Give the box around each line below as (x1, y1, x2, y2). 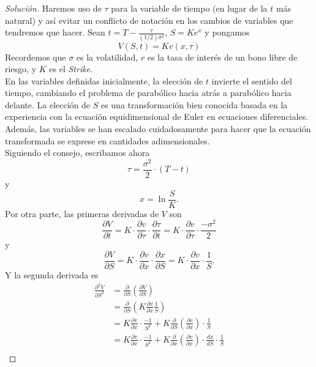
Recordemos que (5, 50, 66, 63)
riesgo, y (5, 62, 37, 75)
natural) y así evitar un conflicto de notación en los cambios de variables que (5, 13, 293, 26)
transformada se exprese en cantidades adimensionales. (5, 134, 210, 147)
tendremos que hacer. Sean (5, 26, 105, 39)
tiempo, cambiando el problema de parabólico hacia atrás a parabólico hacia (5, 86, 292, 99)
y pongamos (205, 26, 250, 39)
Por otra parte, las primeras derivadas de (5, 207, 159, 220)
